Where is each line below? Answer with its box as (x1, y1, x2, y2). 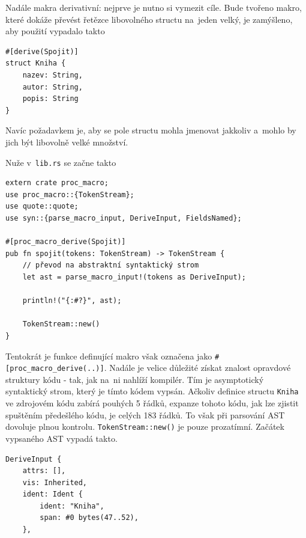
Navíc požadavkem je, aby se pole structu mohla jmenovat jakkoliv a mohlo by (5, 124, 296, 136)
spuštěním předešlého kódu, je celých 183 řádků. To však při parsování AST (5, 408, 285, 421)
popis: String (22, 94, 79, 103)
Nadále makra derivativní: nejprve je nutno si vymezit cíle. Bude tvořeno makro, (5, 1, 302, 13)
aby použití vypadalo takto (5, 25, 105, 37)
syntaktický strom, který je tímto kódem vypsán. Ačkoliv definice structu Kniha (5, 385, 299, 397)
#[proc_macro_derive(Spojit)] (5, 237, 126, 246)
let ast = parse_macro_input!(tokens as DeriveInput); (22, 272, 246, 281)
